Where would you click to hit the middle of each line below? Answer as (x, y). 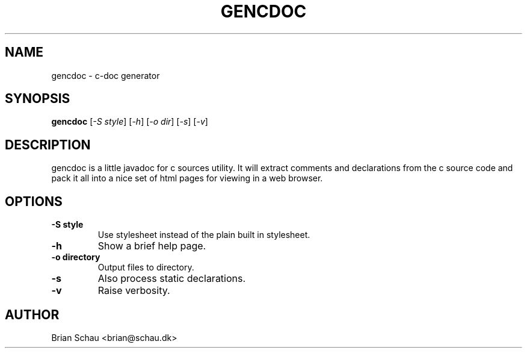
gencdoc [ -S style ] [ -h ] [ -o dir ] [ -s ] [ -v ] (130, 122)
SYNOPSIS (38, 99)
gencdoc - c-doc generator (106, 75)
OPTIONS (34, 201)
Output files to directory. (146, 267)
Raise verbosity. (134, 291)
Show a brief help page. (152, 246)
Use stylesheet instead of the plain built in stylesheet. (204, 235)
